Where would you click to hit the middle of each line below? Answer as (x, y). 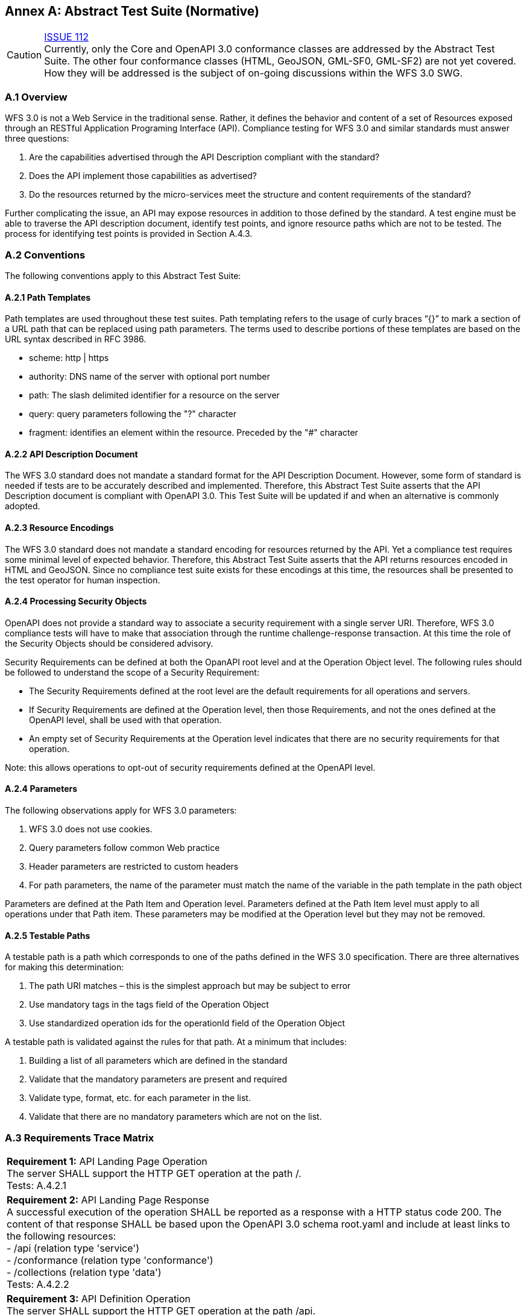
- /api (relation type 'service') (73, 1248)
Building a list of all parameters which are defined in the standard (158, 1061)
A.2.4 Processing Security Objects (76, 601)
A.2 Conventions (45, 255)
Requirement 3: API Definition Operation (99, 1298)
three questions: (37, 139)
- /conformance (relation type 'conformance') (110, 1260)
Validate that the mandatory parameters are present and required (158, 1079)
